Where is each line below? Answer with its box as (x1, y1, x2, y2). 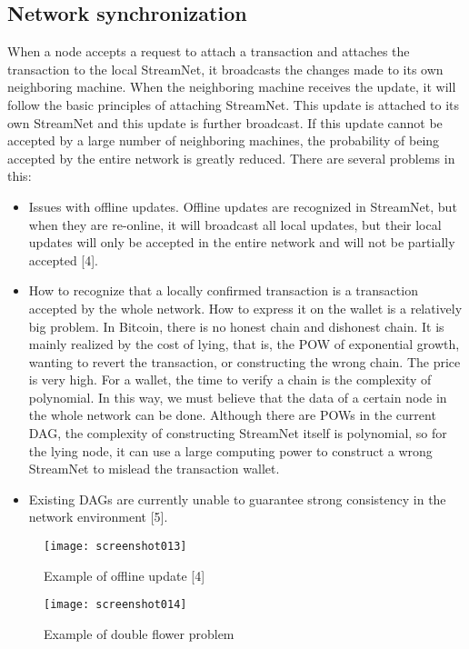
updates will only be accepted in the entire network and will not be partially (28, 233, 455, 252)
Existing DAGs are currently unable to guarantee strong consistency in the (28, 489, 446, 508)
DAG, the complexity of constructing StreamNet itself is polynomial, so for (28, 424, 447, 443)
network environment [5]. (28, 507, 168, 526)
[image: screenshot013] (44, 540, 187, 554)
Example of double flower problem (44, 624, 234, 643)
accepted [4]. (28, 250, 99, 269)
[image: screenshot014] (44, 598, 187, 612)
